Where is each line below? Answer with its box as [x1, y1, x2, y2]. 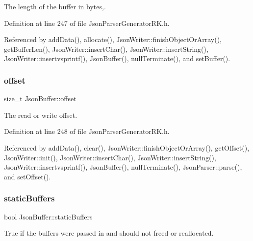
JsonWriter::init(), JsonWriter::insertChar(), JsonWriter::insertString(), [4, 152, 216, 162]
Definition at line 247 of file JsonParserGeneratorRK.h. [4, 18, 170, 28]
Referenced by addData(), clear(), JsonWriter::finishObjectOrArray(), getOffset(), [4, 142, 250, 153]
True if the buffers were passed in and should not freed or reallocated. [4, 228, 214, 238]
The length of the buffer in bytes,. [4, 1, 106, 11]
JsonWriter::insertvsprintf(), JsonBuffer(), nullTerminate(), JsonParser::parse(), [4, 162, 242, 172]
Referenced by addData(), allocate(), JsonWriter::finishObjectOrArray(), [4, 34, 222, 44]
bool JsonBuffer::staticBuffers [4, 211, 93, 221]
